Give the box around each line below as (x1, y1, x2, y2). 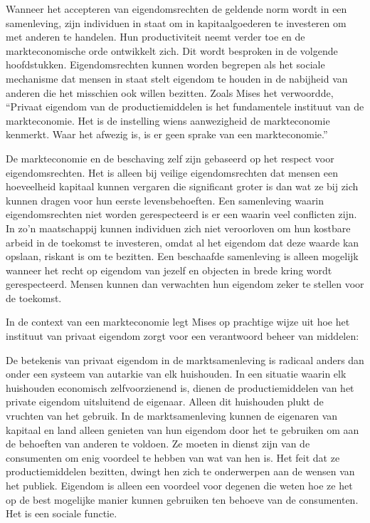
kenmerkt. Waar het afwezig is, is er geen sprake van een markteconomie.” (6, 127, 328, 142)
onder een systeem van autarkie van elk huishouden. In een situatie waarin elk (6, 366, 347, 381)
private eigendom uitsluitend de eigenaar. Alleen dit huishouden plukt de (6, 394, 324, 409)
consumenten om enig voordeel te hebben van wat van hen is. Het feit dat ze (6, 450, 340, 465)
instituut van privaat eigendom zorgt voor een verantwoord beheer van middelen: (6, 328, 359, 343)
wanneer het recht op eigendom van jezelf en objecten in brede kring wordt (6, 262, 332, 277)
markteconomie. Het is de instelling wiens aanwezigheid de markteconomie (6, 113, 330, 128)
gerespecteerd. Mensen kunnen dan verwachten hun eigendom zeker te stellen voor (6, 276, 364, 291)
